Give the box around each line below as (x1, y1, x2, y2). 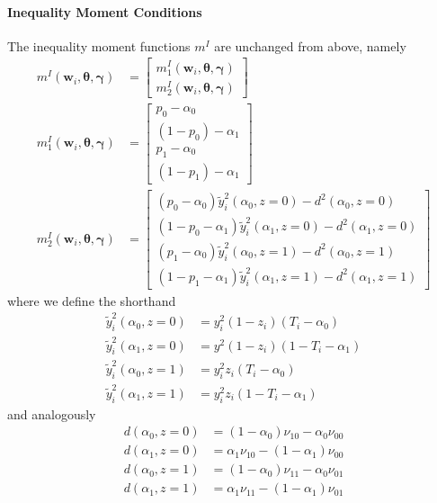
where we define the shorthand (7, 291, 176, 310)
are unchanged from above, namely (214, 36, 406, 55)
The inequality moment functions (7, 36, 191, 55)
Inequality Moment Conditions (7, 2, 202, 21)
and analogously (7, 404, 96, 423)
